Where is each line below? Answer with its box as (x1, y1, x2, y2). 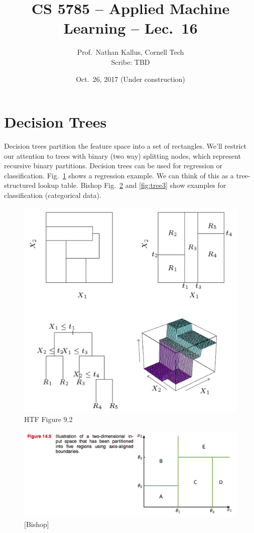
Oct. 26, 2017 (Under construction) (76, 73, 185, 84)
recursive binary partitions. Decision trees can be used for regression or (4, 160, 223, 171)
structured (4, 180, 36, 190)
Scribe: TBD (111, 56, 150, 67)
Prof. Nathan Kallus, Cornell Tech (77, 47, 184, 57)
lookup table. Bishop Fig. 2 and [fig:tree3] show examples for (38, 180, 226, 190)
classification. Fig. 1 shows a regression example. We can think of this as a (4, 170, 234, 180)
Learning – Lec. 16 (63, 18, 198, 38)
